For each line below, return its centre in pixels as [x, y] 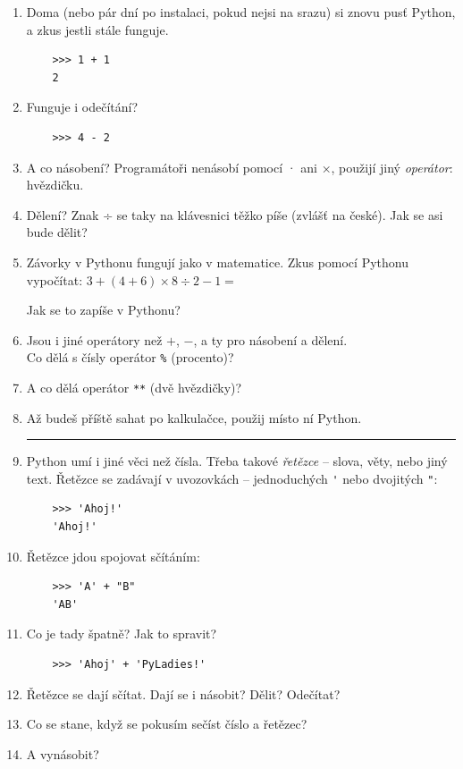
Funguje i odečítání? [82, 107]
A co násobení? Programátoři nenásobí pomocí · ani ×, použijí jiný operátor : [240, 167]
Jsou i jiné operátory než [94, 339]
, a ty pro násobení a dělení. [270, 339]
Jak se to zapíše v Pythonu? [103, 310]
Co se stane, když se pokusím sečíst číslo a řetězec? [167, 724]
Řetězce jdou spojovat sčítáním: [113, 556]
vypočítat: [55, 279]
